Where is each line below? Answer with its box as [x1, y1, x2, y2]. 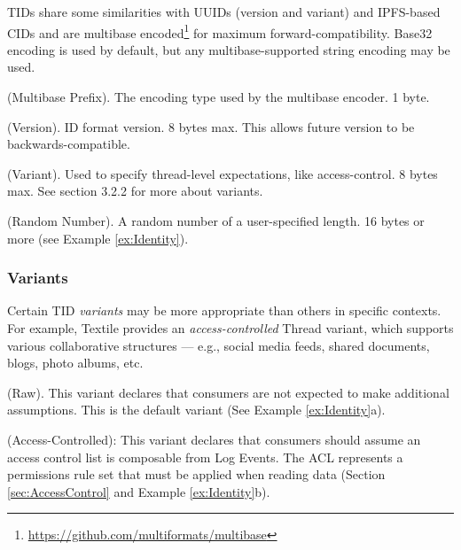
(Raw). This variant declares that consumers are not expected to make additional [7, 383, 449, 401]
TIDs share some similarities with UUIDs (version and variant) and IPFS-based [7, 3, 441, 20]
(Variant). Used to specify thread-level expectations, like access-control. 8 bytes [7, 164, 438, 182]
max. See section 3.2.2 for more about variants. [7, 182, 263, 200]
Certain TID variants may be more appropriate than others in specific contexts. [7, 301, 441, 320]
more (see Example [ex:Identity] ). [7, 229, 189, 247]
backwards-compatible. [7, 135, 130, 153]
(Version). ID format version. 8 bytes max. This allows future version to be [7, 117, 415, 136]
